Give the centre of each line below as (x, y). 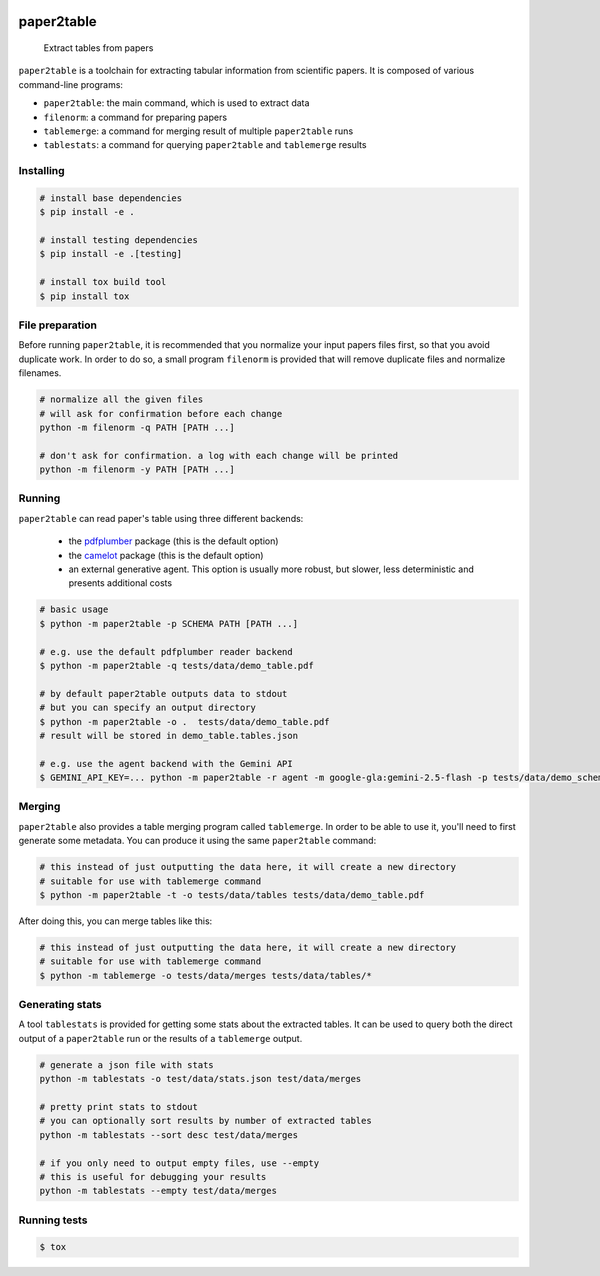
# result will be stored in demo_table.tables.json (169, 735)
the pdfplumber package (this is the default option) (173, 541)
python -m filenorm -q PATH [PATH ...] (137, 427)
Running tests (53, 1220)
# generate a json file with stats (126, 1064)
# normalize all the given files (121, 399)
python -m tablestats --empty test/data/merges (158, 1191)
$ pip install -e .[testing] (111, 254)
